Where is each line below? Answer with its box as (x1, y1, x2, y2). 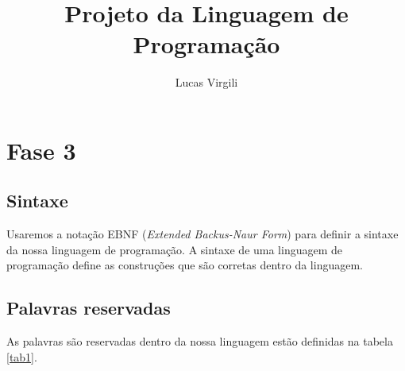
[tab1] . (6, 348, 37, 365)
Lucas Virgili (175, 74, 238, 91)
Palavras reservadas (6, 296, 171, 320)
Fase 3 (6, 133, 76, 166)
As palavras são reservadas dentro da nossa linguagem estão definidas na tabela (6, 333, 393, 350)
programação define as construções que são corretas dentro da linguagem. (6, 257, 363, 273)
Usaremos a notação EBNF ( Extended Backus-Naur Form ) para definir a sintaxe (6, 226, 399, 242)
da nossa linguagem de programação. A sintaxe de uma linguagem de (6, 241, 343, 257)
